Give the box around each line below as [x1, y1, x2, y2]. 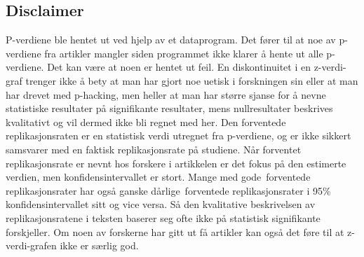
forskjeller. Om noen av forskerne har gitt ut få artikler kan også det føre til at [6, 224, 344, 239]
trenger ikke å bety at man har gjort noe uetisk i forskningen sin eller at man [25, 73, 358, 88]
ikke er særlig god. [60, 238, 139, 253]
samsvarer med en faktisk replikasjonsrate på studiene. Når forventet [6, 141, 302, 156]
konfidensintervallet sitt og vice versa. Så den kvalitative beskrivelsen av [6, 197, 316, 211]
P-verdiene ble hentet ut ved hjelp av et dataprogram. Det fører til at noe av [6, 32, 336, 47]
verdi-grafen [6, 238, 57, 253]
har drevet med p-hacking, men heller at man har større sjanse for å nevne [6, 87, 326, 102]
